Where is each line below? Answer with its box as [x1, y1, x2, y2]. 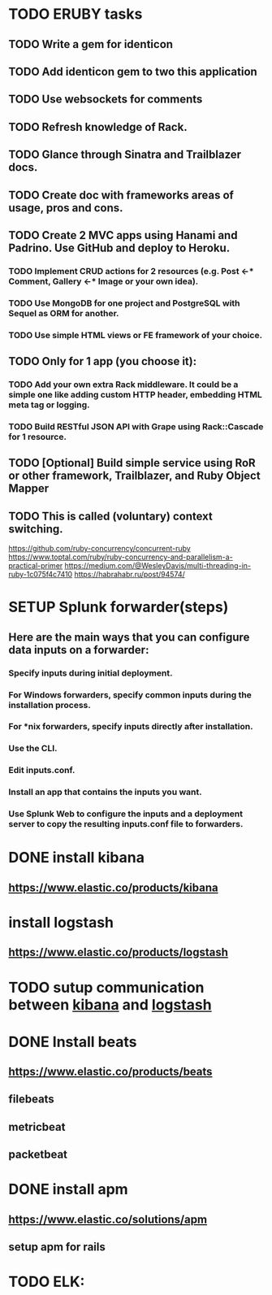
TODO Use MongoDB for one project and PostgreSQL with [8, 298, 241, 309]
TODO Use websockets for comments [8, 93, 203, 106]
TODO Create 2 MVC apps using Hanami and [8, 228, 238, 242]
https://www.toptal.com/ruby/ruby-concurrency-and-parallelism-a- [8, 552, 233, 562]
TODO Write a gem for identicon [8, 37, 173, 51]
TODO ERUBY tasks [8, 5, 143, 24]
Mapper [8, 481, 50, 496]
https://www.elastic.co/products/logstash [8, 945, 229, 959]
